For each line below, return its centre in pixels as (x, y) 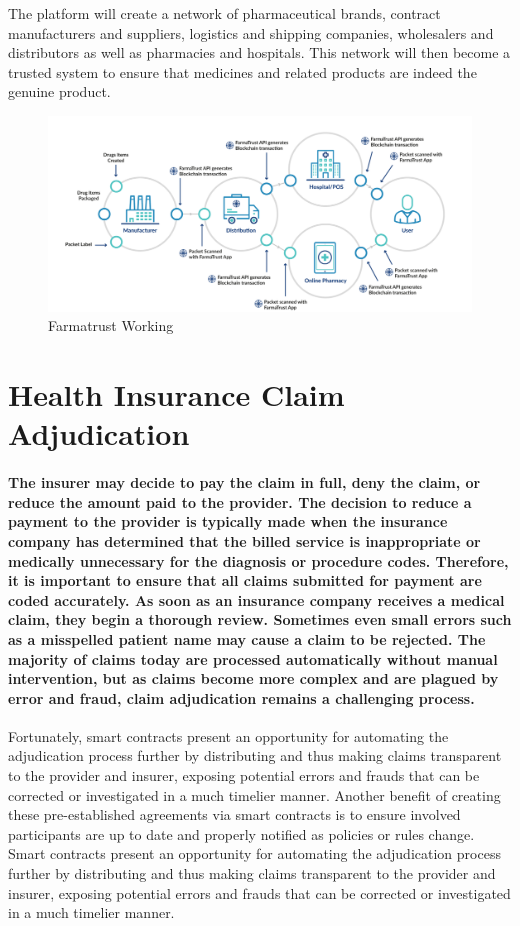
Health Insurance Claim (176, 394)
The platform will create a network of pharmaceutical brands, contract (224, 13)
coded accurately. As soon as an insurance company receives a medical (256, 599)
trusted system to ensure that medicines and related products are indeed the (242, 71)
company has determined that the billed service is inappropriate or (244, 540)
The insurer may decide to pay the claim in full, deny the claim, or (244, 482)
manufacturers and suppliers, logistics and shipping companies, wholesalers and (251, 32)
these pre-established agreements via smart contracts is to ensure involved (234, 814)
